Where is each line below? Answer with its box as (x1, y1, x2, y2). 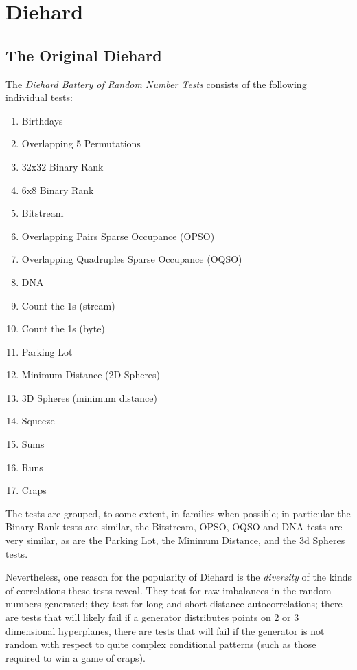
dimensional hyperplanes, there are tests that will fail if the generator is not (5, 623, 325, 638)
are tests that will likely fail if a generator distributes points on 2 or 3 (5, 610, 299, 625)
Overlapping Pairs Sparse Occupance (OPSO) (21, 228, 215, 243)
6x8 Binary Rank (21, 182, 94, 197)
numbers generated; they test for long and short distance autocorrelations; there (5, 596, 343, 611)
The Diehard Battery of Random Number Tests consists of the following (5, 76, 307, 91)
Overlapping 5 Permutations (21, 136, 141, 151)
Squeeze (21, 413, 55, 428)
